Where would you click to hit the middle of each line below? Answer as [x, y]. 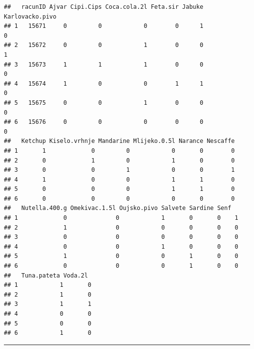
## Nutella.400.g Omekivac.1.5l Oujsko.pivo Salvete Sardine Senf [118, 208]
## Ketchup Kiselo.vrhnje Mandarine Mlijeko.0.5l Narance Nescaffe [119, 141]
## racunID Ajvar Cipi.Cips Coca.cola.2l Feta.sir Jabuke [104, 7]
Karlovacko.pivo [30, 16]
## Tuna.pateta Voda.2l [46, 275]
